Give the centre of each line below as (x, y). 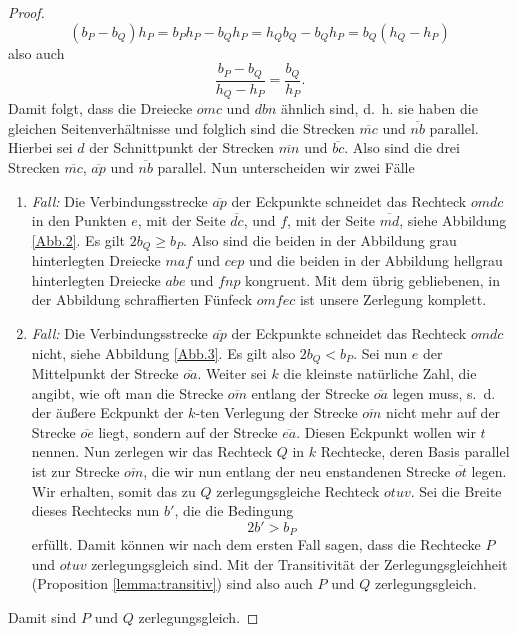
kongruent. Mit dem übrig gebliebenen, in (372, 279)
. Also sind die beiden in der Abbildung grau (320, 239)
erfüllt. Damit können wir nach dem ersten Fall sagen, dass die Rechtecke (256, 544)
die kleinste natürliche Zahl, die (380, 372)
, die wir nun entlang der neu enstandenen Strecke (297, 470)
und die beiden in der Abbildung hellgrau (376, 260)
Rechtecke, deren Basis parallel (415, 451)
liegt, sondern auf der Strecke (188, 431)
